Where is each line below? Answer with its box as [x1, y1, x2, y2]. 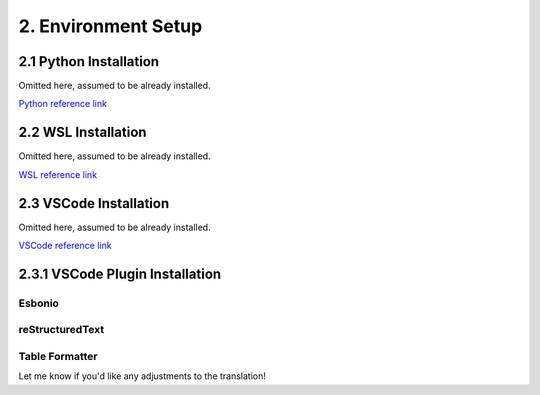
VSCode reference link [18, 240, 112, 252]
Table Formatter [18, 349, 99, 363]
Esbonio [18, 296, 60, 310]
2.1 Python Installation [18, 53, 160, 70]
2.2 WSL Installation [18, 124, 147, 141]
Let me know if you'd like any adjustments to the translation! [18, 370, 267, 382]
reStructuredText [18, 323, 105, 337]
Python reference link [18, 98, 107, 110]
